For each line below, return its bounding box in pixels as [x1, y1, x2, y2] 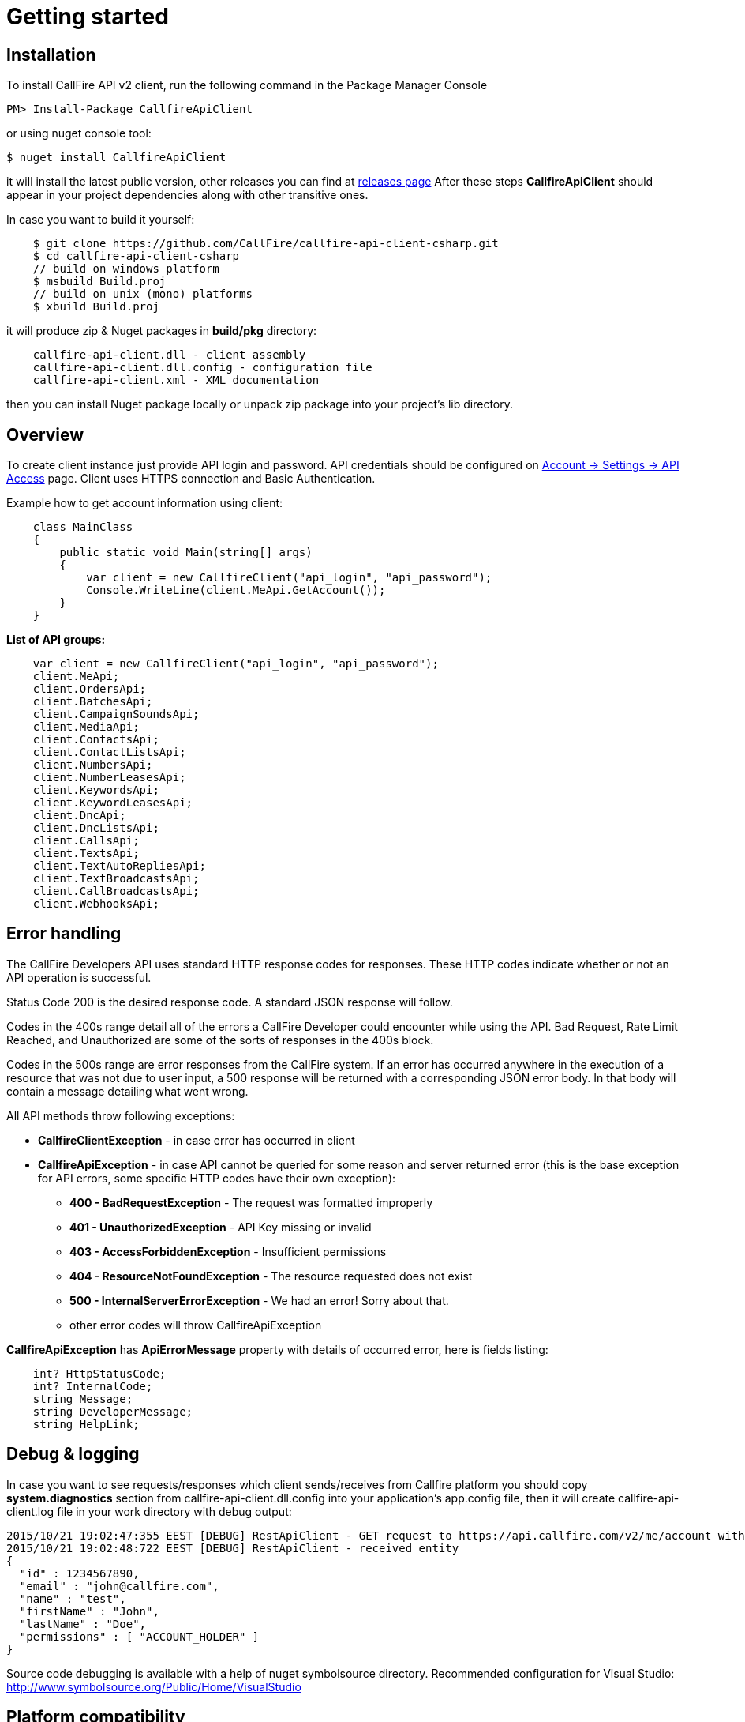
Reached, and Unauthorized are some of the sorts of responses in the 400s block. [6, 1032, 434, 1047]
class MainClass [32, 521, 133, 534]
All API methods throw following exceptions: [6, 1108, 235, 1122]
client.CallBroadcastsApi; [32, 885, 200, 898]
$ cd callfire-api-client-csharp [32, 250, 240, 263]
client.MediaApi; [32, 720, 140, 734]
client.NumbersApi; [32, 758, 153, 772]
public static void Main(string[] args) [59, 546, 313, 559]
